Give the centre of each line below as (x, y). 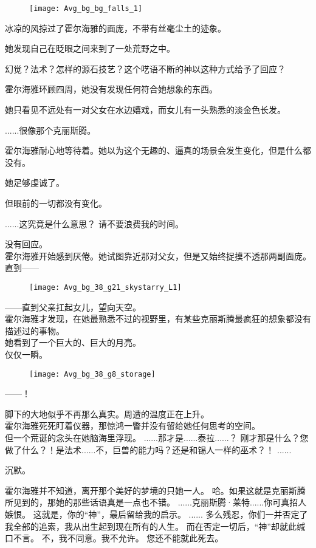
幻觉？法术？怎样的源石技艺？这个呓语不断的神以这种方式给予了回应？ (145, 68)
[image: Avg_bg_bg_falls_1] (86, 9)
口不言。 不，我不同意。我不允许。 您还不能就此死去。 (114, 538)
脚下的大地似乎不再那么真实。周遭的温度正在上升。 (107, 413)
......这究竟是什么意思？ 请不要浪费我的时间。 (94, 223)
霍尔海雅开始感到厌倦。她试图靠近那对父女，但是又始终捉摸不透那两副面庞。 (158, 255)
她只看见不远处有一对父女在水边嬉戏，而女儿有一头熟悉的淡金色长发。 (145, 110)
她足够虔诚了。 (35, 183)
